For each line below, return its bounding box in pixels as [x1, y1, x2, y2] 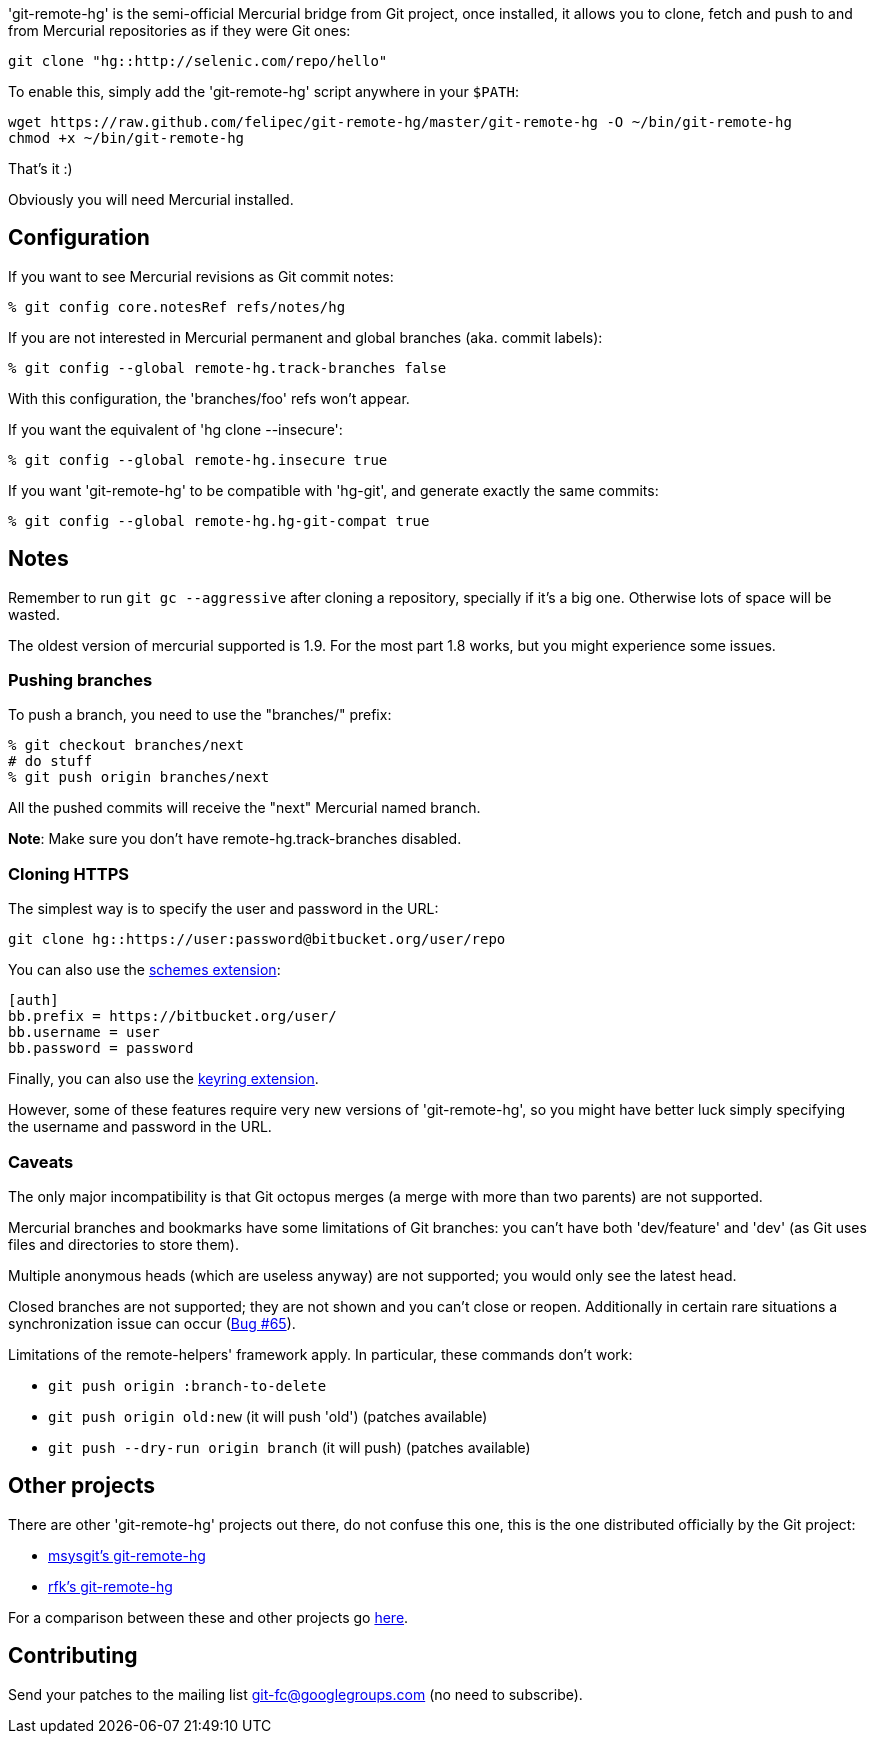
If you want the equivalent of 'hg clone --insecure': [8, 420, 343, 438]
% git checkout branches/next [8, 737, 245, 754]
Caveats [8, 1151, 74, 1172]
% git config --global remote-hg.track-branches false [8, 359, 447, 376]
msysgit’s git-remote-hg [48, 1546, 206, 1564]
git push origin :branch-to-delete [48, 1377, 327, 1394]
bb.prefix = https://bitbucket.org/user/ [8, 1008, 337, 1025]
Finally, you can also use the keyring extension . [8, 1070, 319, 1088]
